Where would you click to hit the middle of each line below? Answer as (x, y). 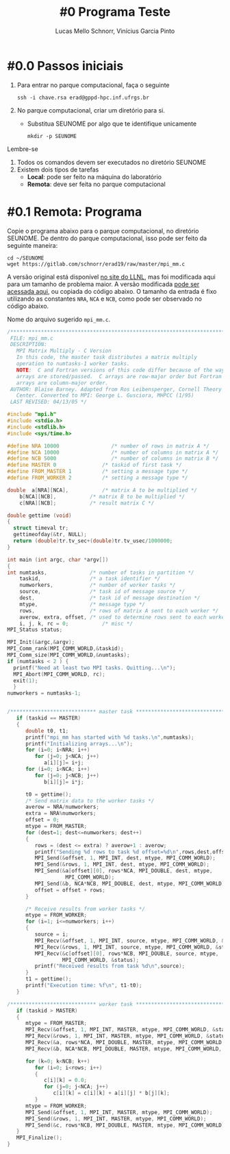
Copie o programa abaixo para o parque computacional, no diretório (103, 231)
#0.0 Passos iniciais (65, 66)
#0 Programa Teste (115, 12)
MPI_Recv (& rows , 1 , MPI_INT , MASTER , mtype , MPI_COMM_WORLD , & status (126, 1036)
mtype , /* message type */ (82, 604)
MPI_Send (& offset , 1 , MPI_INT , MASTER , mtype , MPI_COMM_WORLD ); (119, 1112)
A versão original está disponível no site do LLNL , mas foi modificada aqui (111, 277)
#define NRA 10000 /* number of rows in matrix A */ (108, 446)
